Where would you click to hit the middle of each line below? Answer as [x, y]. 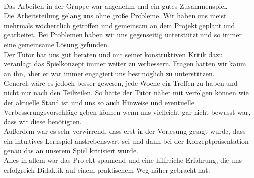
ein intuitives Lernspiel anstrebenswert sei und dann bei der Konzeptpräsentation [126, 140]
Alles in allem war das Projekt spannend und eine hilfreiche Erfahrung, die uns [123, 160]
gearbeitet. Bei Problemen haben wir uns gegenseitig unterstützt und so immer [123, 35]
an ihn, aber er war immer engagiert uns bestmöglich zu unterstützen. [109, 73]
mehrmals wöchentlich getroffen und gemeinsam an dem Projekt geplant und [120, 25]
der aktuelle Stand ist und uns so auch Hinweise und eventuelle [99, 102]
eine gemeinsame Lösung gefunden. [56, 44]
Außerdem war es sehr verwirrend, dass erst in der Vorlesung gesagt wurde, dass [125, 131]
